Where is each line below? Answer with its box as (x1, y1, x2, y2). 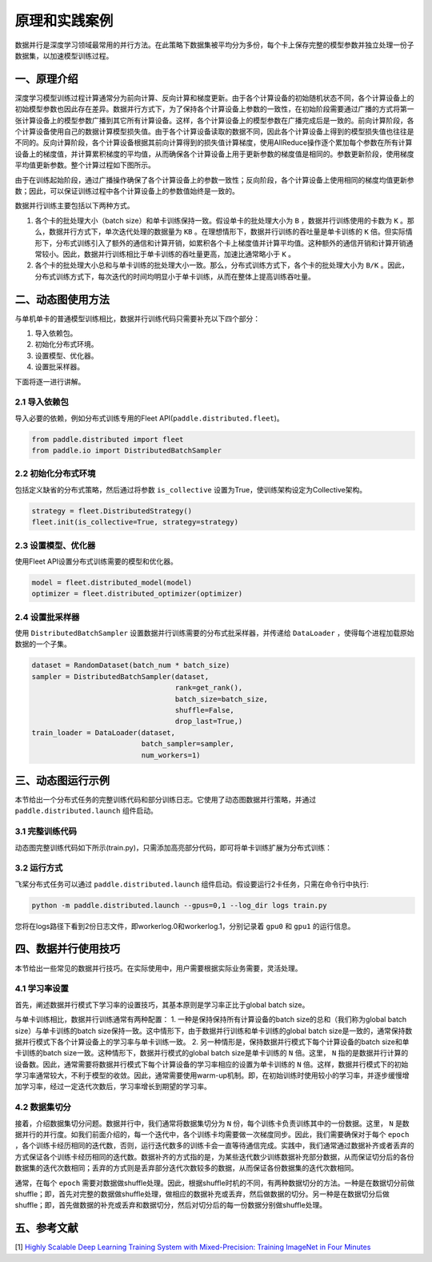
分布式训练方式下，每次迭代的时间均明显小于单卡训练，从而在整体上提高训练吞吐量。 (34, 271, 315, 281)
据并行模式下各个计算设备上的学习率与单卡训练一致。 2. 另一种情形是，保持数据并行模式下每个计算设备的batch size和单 (14, 1037, 410, 1047)
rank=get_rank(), (174, 683, 243, 693)
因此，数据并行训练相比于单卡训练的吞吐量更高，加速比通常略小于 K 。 (62, 249, 296, 259)
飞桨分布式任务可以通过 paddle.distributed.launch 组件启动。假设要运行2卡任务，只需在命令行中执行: (14, 879, 370, 889)
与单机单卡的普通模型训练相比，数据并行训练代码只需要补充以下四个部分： (14, 313, 260, 324)
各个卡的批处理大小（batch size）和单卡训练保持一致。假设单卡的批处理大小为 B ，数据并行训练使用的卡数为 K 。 (34, 215, 408, 225)
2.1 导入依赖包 (14, 396, 70, 408)
